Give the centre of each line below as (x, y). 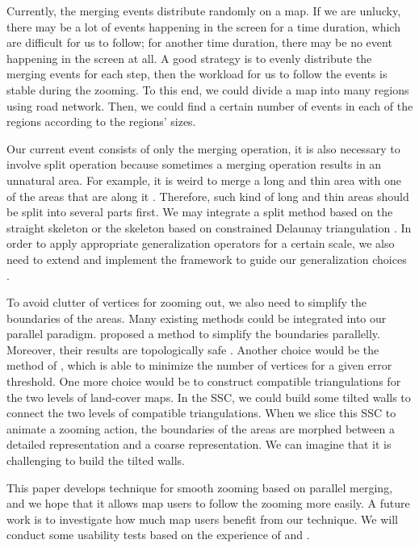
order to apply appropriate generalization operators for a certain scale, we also (201, 243)
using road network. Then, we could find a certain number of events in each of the (210, 105)
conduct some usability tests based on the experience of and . (158, 535)
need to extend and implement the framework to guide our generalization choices (207, 259)
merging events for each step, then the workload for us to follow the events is (197, 74)
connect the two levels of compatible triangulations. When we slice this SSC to (201, 413)
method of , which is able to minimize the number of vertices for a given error (199, 365)
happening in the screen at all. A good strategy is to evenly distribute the (189, 58)
